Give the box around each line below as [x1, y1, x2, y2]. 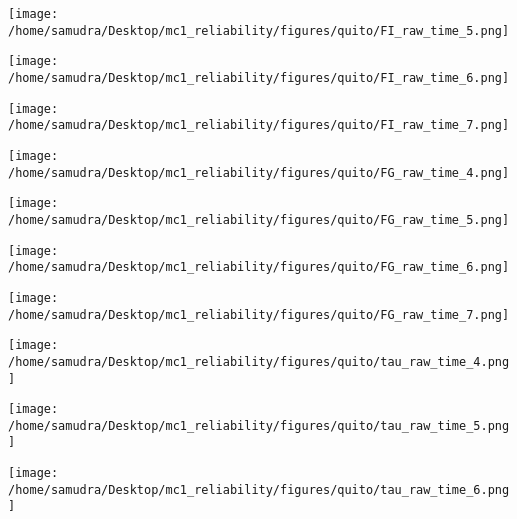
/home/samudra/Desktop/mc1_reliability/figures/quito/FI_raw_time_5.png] [8, 23, 510, 38]
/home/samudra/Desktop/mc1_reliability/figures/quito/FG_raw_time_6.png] [8, 260, 510, 275]
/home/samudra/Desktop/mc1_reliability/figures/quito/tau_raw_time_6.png [8, 482, 510, 497]
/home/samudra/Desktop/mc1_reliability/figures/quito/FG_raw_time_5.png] [8, 212, 510, 227]
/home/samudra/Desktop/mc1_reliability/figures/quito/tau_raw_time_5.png [8, 418, 510, 433]
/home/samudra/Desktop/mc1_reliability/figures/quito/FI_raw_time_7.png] [8, 118, 510, 133]
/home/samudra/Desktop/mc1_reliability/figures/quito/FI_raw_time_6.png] [8, 70, 510, 85]
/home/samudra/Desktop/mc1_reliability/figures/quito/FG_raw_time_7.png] [8, 307, 510, 322]
